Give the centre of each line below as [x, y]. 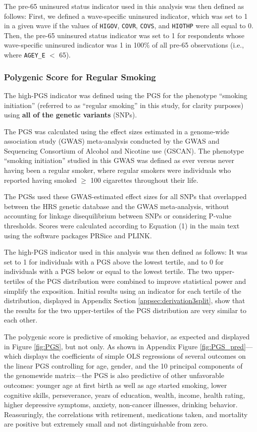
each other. [21, 320]
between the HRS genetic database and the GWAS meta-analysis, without [117, 206]
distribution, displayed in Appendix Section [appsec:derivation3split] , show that [125, 300]
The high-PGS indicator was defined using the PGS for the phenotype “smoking [126, 95]
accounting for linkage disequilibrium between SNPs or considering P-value [118, 216]
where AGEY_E [25, 55]
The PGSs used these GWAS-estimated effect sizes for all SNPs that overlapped [125, 196]
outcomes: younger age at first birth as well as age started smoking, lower [116, 385]
